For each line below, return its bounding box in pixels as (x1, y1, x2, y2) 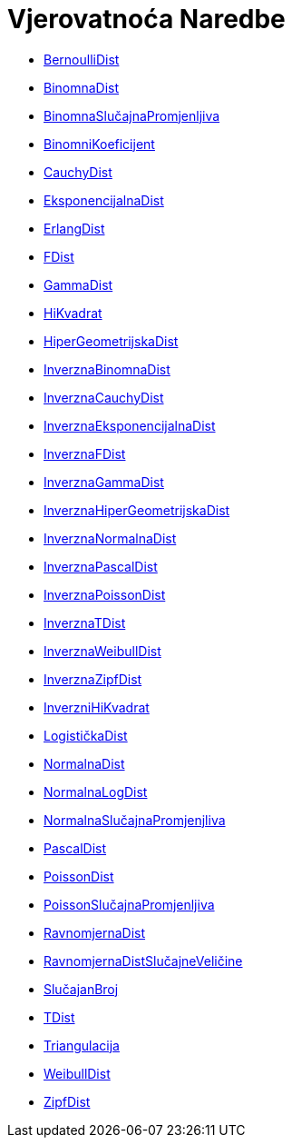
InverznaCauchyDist (44, 389, 164, 405)
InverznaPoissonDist (44, 586, 166, 602)
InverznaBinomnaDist (44, 361, 170, 377)
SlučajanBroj (44, 981, 119, 997)
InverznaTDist (44, 614, 126, 631)
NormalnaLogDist (44, 783, 148, 800)
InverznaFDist (44, 445, 126, 462)
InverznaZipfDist (44, 671, 142, 687)
